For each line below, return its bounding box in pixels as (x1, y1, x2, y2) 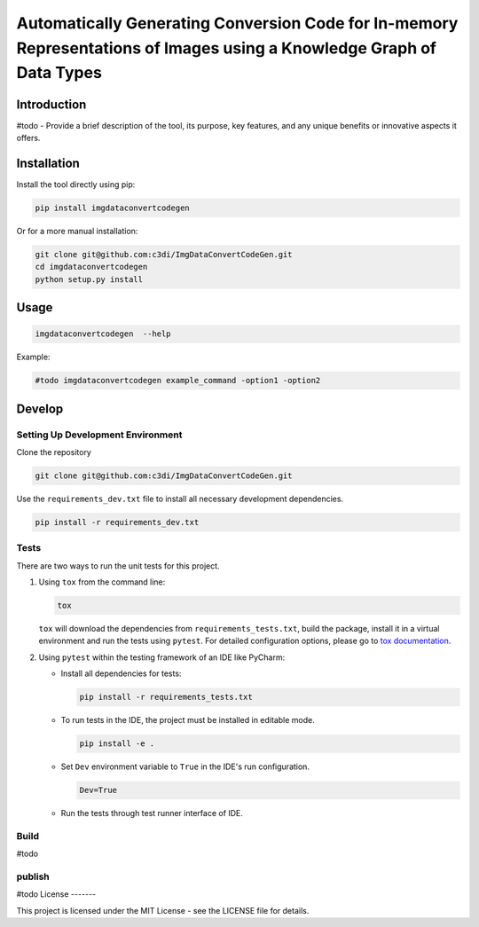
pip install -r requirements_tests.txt (79, 692, 253, 703)
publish (16, 870, 51, 883)
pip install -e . (79, 739, 155, 749)
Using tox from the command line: (38, 577, 166, 587)
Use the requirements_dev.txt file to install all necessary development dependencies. (16, 493, 344, 504)
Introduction (16, 97, 87, 112)
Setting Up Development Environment (16, 428, 183, 441)
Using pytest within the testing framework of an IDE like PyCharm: (38, 652, 286, 663)
